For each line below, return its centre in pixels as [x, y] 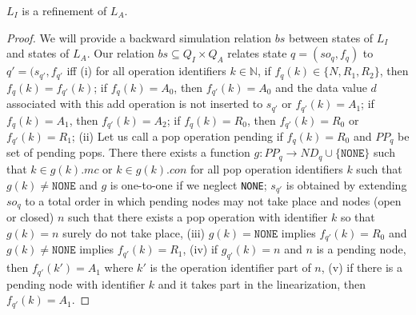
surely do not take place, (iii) [134, 233]
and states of [38, 53]
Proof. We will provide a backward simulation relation [139, 37]
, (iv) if [200, 249]
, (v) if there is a [362, 267]
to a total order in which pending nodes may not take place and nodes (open [213, 200]
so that [358, 217]
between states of [331, 37]
